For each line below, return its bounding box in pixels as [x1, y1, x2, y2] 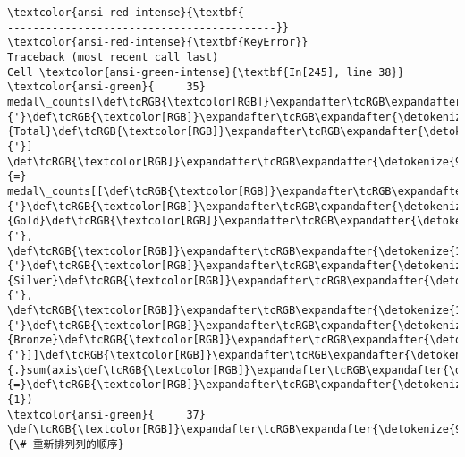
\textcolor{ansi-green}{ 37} [7, 408, 206, 421]
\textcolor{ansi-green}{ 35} [7, 80, 206, 94]
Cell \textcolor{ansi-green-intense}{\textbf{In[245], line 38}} [7, 65, 404, 79]
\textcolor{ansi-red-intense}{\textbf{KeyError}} [7, 36, 309, 49]
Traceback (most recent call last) [7, 50, 219, 63]
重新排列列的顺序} [32, 438, 124, 452]
